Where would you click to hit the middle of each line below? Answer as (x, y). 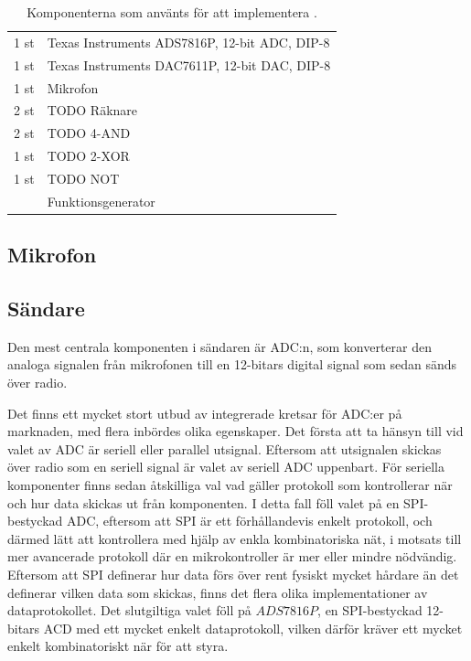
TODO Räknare (92, 110)
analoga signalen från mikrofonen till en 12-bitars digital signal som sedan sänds (232, 364)
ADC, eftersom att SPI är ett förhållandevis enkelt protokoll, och (250, 521)
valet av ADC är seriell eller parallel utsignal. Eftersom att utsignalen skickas (225, 448)
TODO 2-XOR (88, 156)
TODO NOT (83, 178)
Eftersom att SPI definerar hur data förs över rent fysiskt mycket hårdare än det (233, 574)
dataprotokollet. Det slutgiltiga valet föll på (129, 610)
